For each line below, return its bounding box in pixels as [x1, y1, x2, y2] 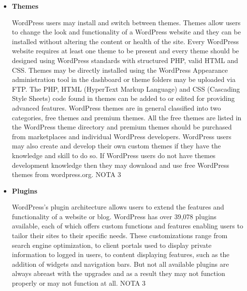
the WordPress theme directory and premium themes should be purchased [12, 122, 232, 132]
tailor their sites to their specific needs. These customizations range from [12, 230, 228, 241]
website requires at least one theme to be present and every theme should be [12, 46, 239, 56]
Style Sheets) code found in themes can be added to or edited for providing [12, 93, 235, 103]
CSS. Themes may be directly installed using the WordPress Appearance [12, 65, 228, 75]
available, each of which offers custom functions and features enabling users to [12, 221, 243, 231]
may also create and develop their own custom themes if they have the [12, 141, 221, 151]
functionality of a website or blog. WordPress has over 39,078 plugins [12, 211, 217, 221]
